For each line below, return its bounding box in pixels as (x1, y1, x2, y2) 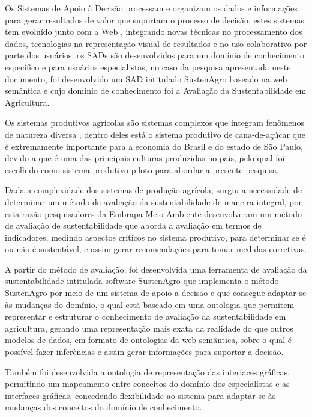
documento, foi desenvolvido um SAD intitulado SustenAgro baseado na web (5, 72, 287, 85)
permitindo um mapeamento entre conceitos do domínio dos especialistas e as (5, 377, 290, 390)
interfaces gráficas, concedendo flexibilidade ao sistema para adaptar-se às (5, 389, 276, 401)
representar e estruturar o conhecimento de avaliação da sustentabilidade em (5, 310, 286, 323)
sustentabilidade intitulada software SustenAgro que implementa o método (5, 274, 279, 287)
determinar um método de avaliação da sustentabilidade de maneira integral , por (5, 195, 302, 208)
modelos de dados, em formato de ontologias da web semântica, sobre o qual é (5, 333, 292, 346)
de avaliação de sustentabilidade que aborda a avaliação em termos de (5, 219, 262, 232)
